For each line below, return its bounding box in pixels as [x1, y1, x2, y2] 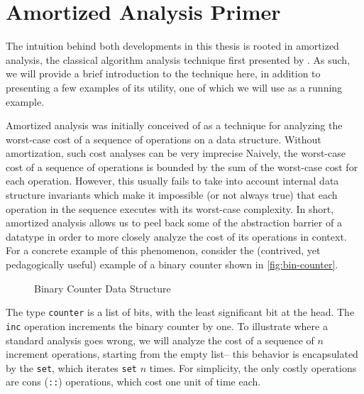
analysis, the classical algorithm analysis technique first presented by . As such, [6, 52, 351, 67]
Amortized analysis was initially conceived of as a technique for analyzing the [6, 118, 343, 133]
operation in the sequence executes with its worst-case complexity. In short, [6, 201, 334, 216]
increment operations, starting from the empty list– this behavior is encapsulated [6, 346, 358, 361]
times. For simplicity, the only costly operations [149, 360, 357, 375]
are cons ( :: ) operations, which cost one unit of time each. [6, 374, 261, 389]
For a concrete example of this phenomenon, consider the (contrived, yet [6, 243, 321, 258]
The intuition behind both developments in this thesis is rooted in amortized [6, 38, 339, 53]
